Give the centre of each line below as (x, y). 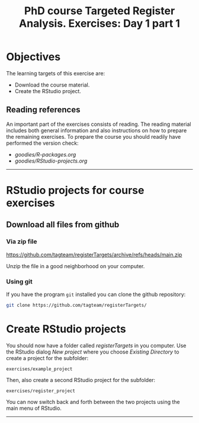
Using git (19, 281)
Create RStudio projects (66, 329)
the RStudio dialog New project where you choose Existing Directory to (93, 352)
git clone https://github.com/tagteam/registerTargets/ (76, 305)
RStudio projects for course (75, 190)
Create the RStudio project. (48, 91)
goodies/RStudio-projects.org (51, 161)
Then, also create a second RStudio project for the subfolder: (81, 380)
